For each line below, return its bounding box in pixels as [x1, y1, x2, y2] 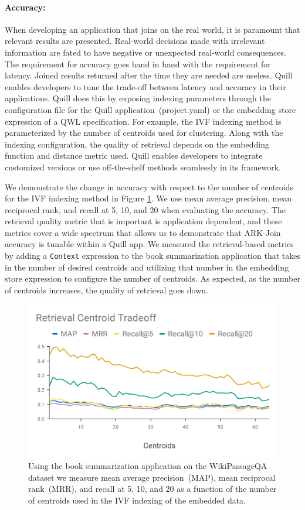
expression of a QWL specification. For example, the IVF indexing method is [5, 115, 282, 127]
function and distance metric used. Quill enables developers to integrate [5, 149, 263, 162]
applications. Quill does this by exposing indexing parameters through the [5, 92, 272, 104]
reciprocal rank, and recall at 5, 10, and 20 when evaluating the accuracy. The [5, 203, 286, 215]
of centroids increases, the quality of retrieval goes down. [5, 283, 208, 296]
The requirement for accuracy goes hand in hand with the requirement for [5, 57, 271, 70]
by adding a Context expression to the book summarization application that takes [5, 249, 300, 262]
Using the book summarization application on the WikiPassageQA [28, 460, 267, 472]
